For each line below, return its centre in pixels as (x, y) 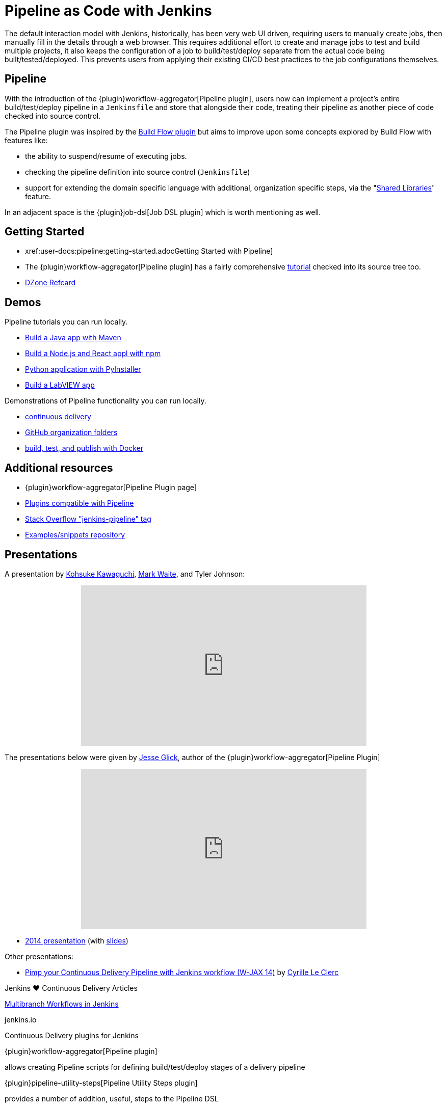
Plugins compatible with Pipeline (80, 503)
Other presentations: (39, 956)
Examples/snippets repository (75, 535)
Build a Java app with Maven (73, 338)
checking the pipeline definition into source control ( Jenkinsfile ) (138, 172)
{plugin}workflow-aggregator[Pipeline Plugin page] (111, 488)
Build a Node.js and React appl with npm (93, 354)
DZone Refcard (50, 283)
